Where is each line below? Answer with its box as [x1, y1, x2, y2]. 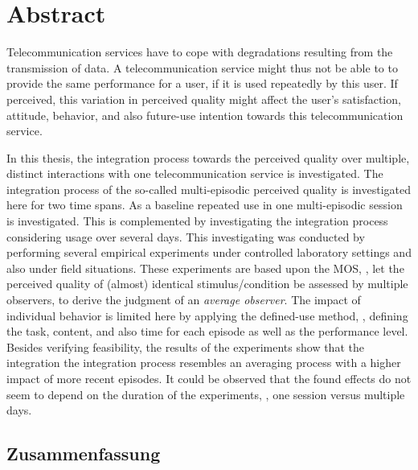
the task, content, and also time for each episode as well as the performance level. [6, 323, 408, 340]
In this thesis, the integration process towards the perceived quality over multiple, [6, 149, 410, 166]
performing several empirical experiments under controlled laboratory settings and [6, 244, 412, 261]
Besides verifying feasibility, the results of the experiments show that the [6, 338, 364, 355]
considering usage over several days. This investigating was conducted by [6, 228, 365, 245]
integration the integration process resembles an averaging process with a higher [6, 354, 401, 371]
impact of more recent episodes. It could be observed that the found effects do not [6, 370, 412, 386]
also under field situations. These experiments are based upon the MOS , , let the [6, 259, 404, 276]
